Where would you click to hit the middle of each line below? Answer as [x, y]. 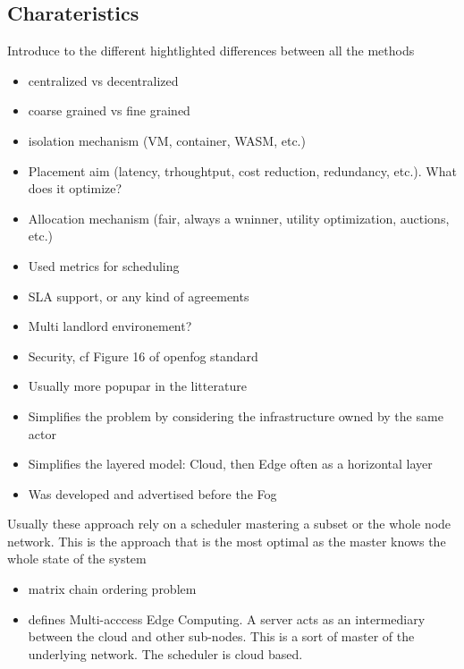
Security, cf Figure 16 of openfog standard [143, 356]
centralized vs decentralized [103, 80]
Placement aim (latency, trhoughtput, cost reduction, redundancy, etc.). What [242, 170]
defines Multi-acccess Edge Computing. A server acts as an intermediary [227, 618]
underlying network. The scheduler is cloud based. [165, 653]
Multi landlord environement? [110, 326]
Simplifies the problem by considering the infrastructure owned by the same [236, 415]
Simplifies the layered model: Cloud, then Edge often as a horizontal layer [230, 464]
